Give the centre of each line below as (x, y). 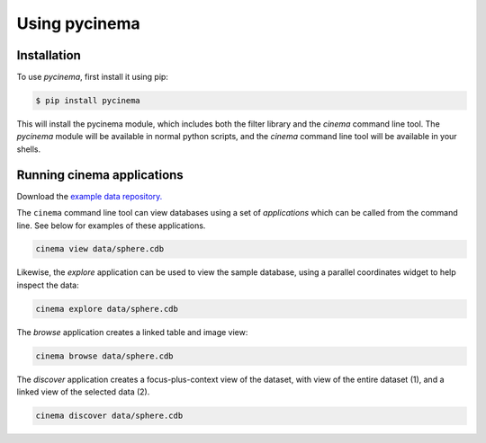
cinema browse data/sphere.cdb (105, 356)
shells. (29, 149)
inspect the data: (48, 285)
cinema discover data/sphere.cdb (109, 416)
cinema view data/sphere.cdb (100, 249)
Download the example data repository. (90, 196)
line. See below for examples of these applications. (111, 226)
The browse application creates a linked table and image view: (132, 332)
